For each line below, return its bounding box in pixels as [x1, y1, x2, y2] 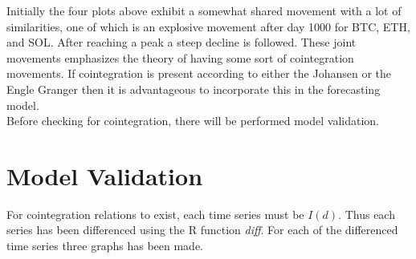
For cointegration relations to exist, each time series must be [6, 205, 304, 222]
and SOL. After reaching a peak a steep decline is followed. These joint [6, 34, 357, 51]
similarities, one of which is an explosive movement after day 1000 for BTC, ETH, [6, 18, 410, 34]
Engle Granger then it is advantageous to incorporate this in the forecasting [6, 80, 381, 97]
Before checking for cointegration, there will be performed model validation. [6, 112, 380, 129]
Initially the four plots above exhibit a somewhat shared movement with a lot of [6, 2, 402, 18]
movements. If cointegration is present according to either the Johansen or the [6, 65, 391, 82]
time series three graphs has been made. [6, 237, 203, 254]
